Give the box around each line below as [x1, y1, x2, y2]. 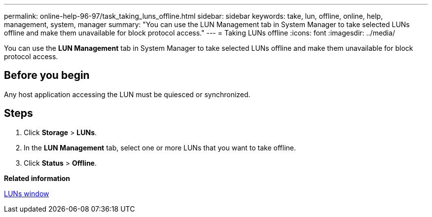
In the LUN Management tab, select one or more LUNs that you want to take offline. [24, 143, 296, 152]
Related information [4, 174, 71, 182]
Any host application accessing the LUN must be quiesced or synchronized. [4, 90, 251, 99]
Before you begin [4, 69, 90, 82]
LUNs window [4, 189, 49, 198]
